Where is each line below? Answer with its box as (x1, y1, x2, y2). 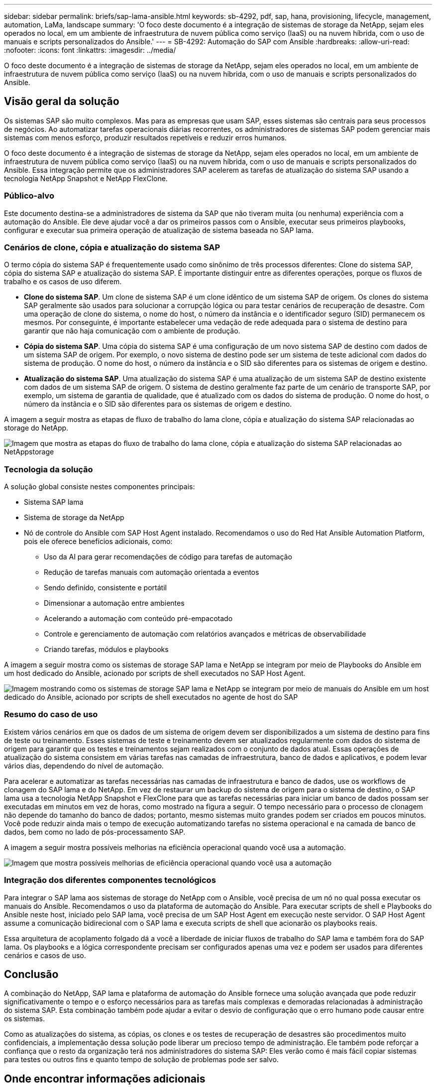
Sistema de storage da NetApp (24, 513, 124, 522)
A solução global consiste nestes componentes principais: (4, 482, 195, 491)
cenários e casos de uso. (4, 951, 86, 960)
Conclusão (4, 968, 59, 981)
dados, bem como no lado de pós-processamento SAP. (4, 827, 186, 836)
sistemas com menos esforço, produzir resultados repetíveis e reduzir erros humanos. (4, 133, 287, 142)
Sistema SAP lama (24, 498, 84, 507)
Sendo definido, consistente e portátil (44, 583, 167, 592)
